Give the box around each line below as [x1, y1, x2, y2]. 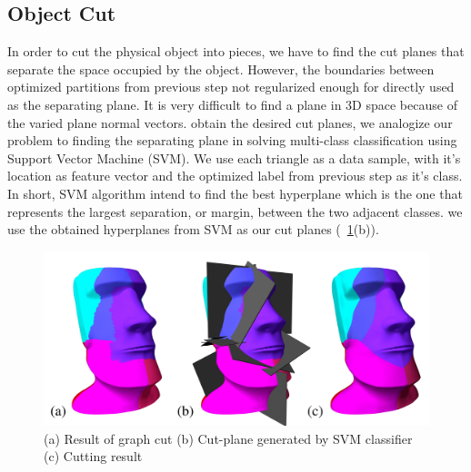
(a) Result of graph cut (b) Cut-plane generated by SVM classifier [44, 428, 413, 447]
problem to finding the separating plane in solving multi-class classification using [7, 131, 457, 150]
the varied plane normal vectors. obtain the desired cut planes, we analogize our [7, 113, 453, 132]
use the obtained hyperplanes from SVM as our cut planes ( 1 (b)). [7, 220, 379, 239]
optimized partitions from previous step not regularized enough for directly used [7, 77, 455, 96]
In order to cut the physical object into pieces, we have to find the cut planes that [7, 42, 465, 61]
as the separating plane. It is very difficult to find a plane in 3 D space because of [7, 94, 457, 113]
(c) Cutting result [44, 447, 143, 466]
